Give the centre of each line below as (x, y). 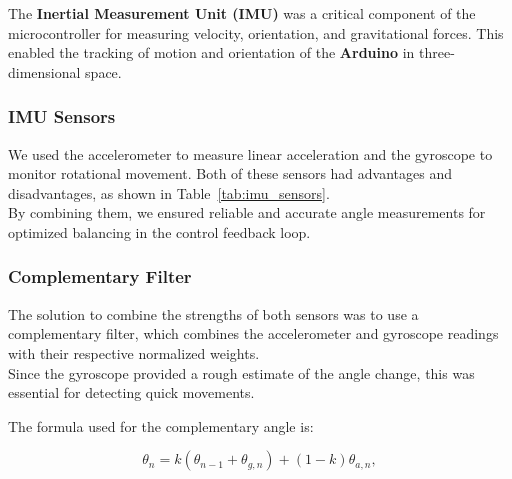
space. (103, 71)
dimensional (44, 71)
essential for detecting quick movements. (131, 392)
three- (436, 52)
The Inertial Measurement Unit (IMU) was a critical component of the (242, 13)
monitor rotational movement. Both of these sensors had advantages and (230, 173)
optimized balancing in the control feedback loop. (159, 231)
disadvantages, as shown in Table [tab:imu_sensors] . (169, 192)
